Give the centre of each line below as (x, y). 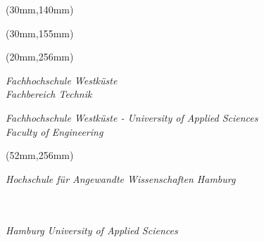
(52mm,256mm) (40, 155)
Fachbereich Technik (49, 94)
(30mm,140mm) (40, 9)
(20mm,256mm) (40, 57)
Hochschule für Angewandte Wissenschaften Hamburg (121, 178)
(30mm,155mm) (40, 33)
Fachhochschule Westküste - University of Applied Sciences (132, 117)
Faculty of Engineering (55, 131)
